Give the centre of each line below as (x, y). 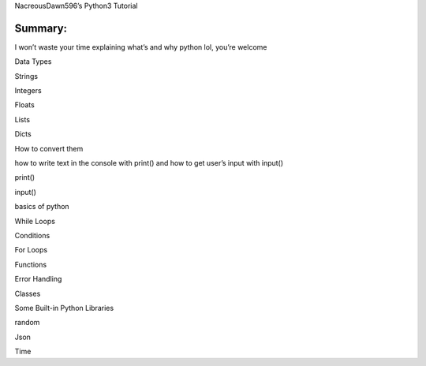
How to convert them (49, 148)
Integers (28, 91)
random (27, 323)
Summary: (41, 28)
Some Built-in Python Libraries (64, 308)
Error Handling (38, 279)
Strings (26, 76)
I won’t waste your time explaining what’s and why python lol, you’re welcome (141, 47)
